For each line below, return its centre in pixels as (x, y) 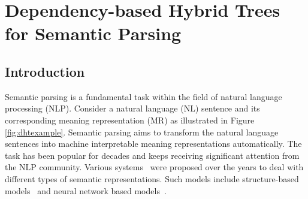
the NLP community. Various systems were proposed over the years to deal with (154, 167)
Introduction (45, 71)
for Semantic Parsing (93, 33)
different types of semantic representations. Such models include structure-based (152, 178)
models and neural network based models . (86, 190)
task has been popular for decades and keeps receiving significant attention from (152, 155)
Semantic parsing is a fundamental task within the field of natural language (144, 96)
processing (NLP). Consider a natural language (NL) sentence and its (132, 108)
